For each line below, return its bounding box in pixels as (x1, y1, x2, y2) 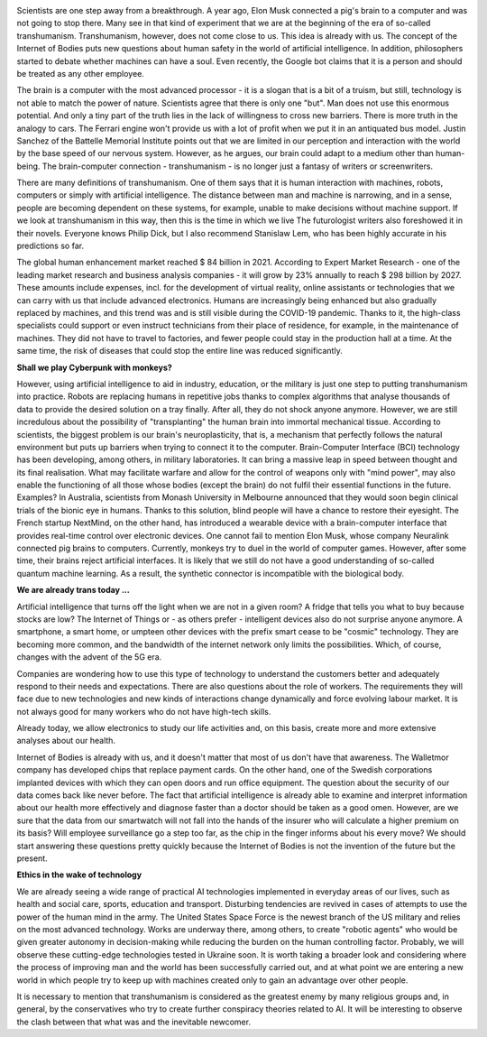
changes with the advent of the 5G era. (16, 652, 162, 662)
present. (16, 853, 49, 864)
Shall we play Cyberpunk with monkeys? (16, 362, 173, 373)
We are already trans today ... (16, 585, 130, 596)
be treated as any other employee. (16, 68, 144, 79)
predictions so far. (16, 240, 85, 252)
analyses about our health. (16, 736, 116, 746)
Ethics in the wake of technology (16, 869, 142, 880)
